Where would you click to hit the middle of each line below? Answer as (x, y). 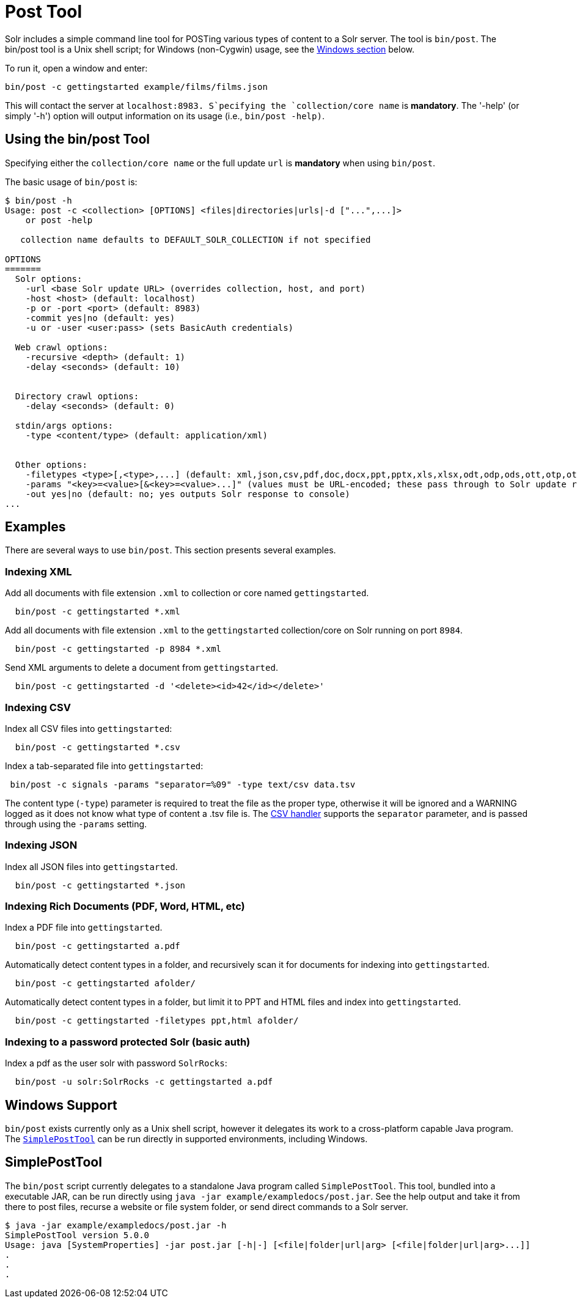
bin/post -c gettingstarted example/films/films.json (136, 87)
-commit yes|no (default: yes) (100, 318)
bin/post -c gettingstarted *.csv (97, 747)
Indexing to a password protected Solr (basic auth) (128, 1042)
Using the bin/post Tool (77, 139)
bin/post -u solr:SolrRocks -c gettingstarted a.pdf (144, 1082)
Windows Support (61, 1105)
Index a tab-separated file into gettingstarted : (104, 766)
